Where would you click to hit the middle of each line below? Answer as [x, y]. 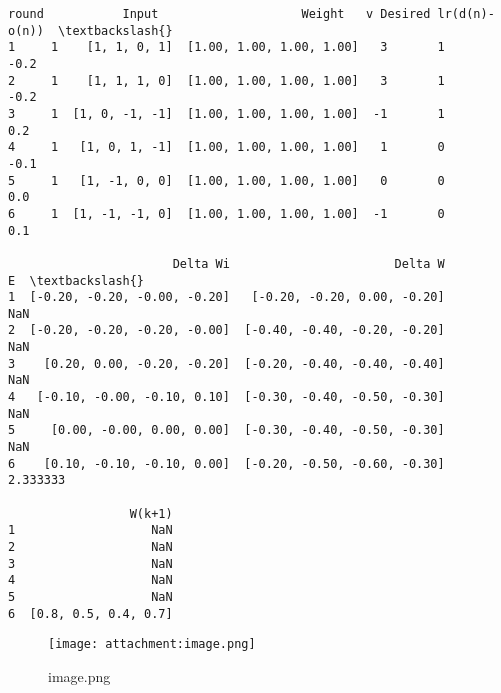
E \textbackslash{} [76, 280]
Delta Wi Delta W [308, 263]
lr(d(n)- [466, 14]
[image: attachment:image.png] [152, 644]
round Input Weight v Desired [219, 14]
